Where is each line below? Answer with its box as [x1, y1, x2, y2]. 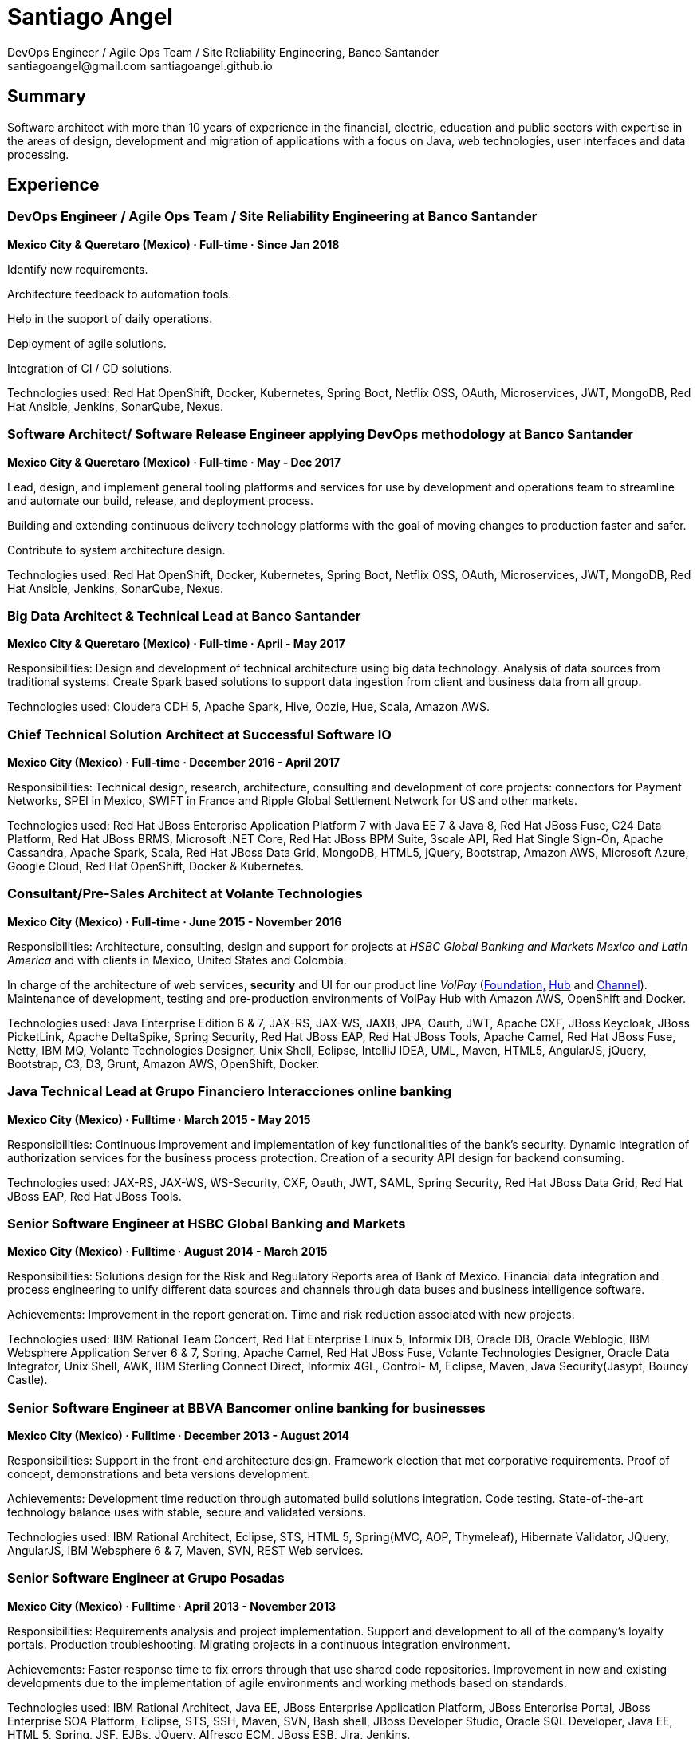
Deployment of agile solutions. [7, 336, 167, 350]
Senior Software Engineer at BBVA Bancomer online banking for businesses [7, 1399, 486, 1416]
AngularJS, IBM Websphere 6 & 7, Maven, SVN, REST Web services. [7, 1544, 364, 1558]
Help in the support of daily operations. [7, 311, 213, 325]
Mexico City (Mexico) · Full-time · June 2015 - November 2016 [7, 914, 342, 929]
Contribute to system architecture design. [7, 542, 226, 557]
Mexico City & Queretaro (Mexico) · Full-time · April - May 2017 [7, 637, 345, 651]
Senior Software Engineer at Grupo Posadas [7, 1570, 285, 1587]
